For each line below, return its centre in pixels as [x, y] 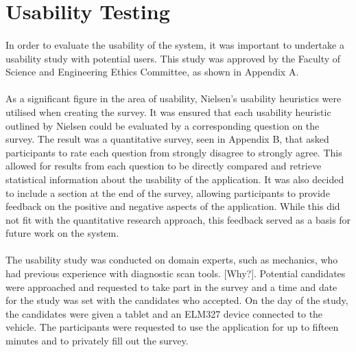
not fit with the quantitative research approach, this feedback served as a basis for [178, 219]
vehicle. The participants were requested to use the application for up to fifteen [172, 327]
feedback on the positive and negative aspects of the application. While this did [173, 206]
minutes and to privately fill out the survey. [97, 341]
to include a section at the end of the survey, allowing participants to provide [168, 192]
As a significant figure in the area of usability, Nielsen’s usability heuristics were [174, 98]
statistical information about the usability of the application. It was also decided [175, 179]
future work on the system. [62, 233]
